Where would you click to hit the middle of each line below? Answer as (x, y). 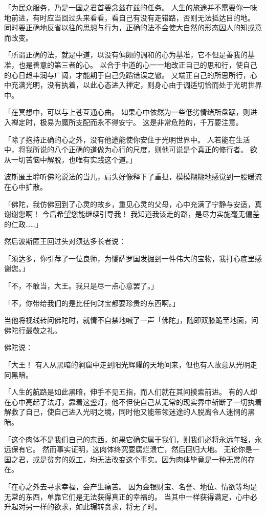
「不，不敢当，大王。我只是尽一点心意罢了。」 (81, 286)
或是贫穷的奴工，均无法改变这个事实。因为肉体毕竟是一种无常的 (140, 459)
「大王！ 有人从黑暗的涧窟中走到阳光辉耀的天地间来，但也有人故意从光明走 (131, 365)
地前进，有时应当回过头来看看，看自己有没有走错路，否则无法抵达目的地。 (129, 17)
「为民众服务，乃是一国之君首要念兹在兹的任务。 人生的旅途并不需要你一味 (131, 7)
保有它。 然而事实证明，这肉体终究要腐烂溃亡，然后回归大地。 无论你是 (132, 449)
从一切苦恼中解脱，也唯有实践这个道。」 (70, 159)
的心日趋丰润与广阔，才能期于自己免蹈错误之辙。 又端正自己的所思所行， (127, 75)
